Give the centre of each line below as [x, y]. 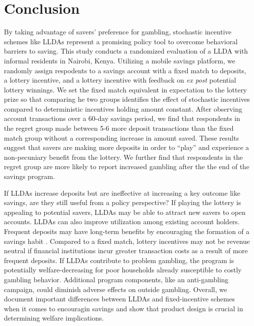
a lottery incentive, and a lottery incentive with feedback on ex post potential [120, 80]
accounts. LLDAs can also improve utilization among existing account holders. [122, 222]
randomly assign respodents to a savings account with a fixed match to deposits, [125, 70]
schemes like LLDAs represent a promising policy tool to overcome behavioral [121, 41]
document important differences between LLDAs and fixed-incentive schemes [119, 299]
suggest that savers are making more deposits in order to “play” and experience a [127, 147]
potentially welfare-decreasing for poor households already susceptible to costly [123, 270]
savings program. [29, 176]
